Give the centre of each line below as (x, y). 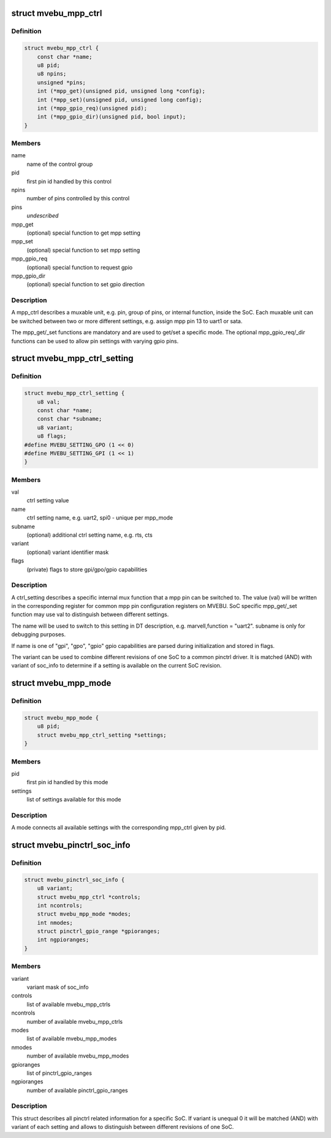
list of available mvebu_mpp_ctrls (68, 1004)
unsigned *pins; (61, 82)
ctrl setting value (48, 501)
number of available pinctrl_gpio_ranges (77, 1090)
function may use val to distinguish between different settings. (90, 615)
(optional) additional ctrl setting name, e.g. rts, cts (89, 535)
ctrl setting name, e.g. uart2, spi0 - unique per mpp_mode (100, 518)
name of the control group (60, 164)
